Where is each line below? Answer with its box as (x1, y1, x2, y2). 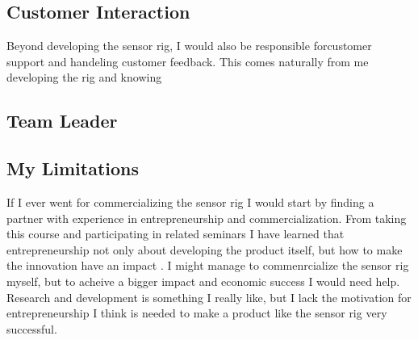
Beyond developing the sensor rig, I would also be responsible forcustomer (6, 37, 372, 54)
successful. (6, 320, 57, 337)
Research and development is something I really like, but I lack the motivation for (6, 288, 412, 305)
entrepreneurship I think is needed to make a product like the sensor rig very (6, 304, 387, 321)
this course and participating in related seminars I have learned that (6, 225, 345, 242)
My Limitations (6, 156, 140, 181)
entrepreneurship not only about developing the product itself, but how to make (6, 241, 403, 258)
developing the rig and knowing (6, 69, 162, 86)
